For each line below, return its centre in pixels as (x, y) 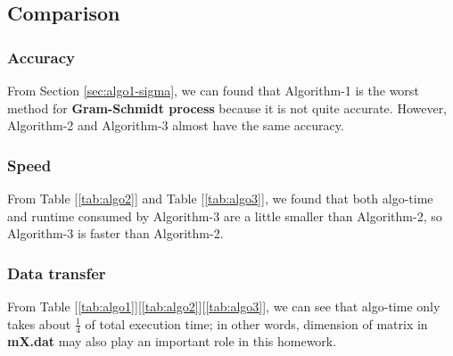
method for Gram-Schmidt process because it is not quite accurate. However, (227, 108)
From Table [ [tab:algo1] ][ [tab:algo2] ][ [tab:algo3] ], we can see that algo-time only (224, 306)
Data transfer (57, 273)
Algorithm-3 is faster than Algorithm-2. (115, 233)
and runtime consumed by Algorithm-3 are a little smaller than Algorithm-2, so (225, 215)
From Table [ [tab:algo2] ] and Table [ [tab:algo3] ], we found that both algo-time (220, 198)
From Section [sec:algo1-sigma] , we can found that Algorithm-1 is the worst (213, 90)
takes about (39, 323)
